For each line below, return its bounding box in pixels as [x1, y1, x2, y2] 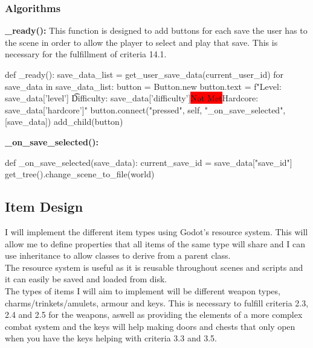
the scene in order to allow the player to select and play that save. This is [5, 36, 278, 48]
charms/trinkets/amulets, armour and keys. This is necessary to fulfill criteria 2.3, [5, 296, 309, 309]
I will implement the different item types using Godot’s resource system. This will [5, 225, 308, 238]
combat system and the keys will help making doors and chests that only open [5, 320, 295, 332]
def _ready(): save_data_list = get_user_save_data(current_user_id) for [5, 68, 284, 80]
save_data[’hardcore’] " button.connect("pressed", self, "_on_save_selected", [5, 103, 286, 116]
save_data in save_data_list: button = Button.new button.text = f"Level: [5, 80, 282, 92]
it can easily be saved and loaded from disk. [5, 273, 167, 285]
